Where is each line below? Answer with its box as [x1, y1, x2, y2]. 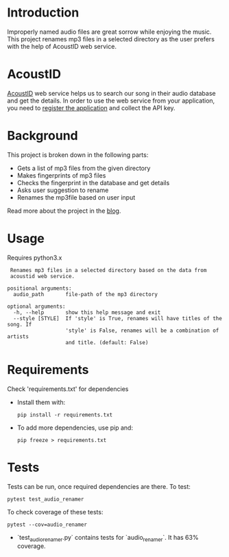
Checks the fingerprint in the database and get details [16, 178, 170, 187]
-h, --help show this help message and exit [13, 308, 161, 316]
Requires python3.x [7, 253, 62, 262]
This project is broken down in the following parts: [7, 150, 149, 159]
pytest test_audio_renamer [7, 496, 84, 503]
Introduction [7, 5, 80, 21]
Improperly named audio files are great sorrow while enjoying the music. [7, 28, 212, 36]
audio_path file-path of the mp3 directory [13, 291, 158, 297]
